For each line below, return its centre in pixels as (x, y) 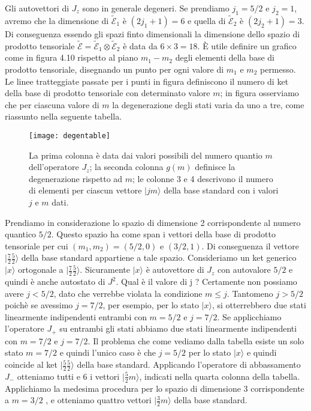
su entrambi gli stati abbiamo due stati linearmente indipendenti (178, 328)
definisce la (215, 167)
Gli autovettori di (37, 8)
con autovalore (244, 269)
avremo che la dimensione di (57, 21)
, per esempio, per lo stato (151, 305)
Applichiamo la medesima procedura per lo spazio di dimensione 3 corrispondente (155, 388)
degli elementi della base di (225, 57)
